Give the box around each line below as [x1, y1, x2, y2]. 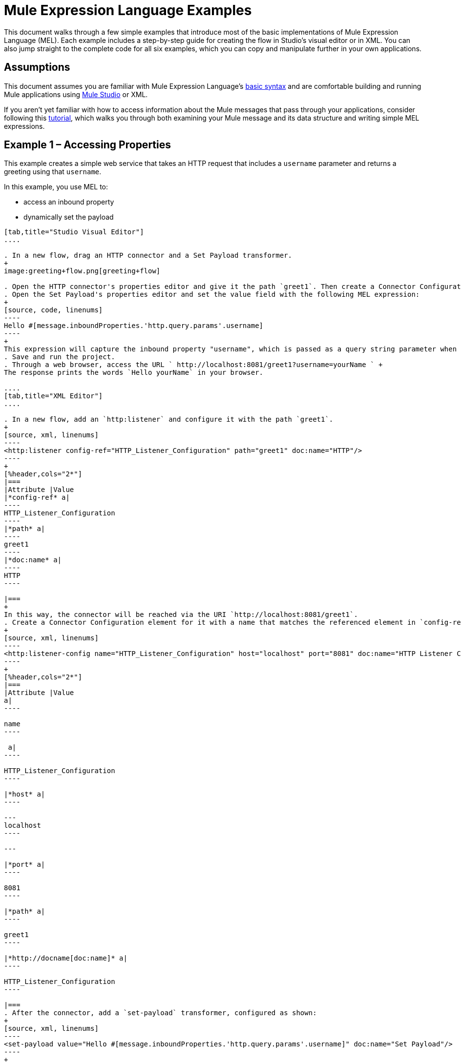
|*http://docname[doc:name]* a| [4, 954, 127, 962]
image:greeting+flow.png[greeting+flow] [4, 267, 161, 275]
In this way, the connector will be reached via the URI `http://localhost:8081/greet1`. [4, 611, 358, 619]
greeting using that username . [4, 167, 102, 176]
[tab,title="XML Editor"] [4, 392, 103, 400]
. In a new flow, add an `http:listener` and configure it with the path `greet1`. [4, 415, 334, 424]
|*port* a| [4, 860, 45, 869]
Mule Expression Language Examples [4, 2, 252, 19]
